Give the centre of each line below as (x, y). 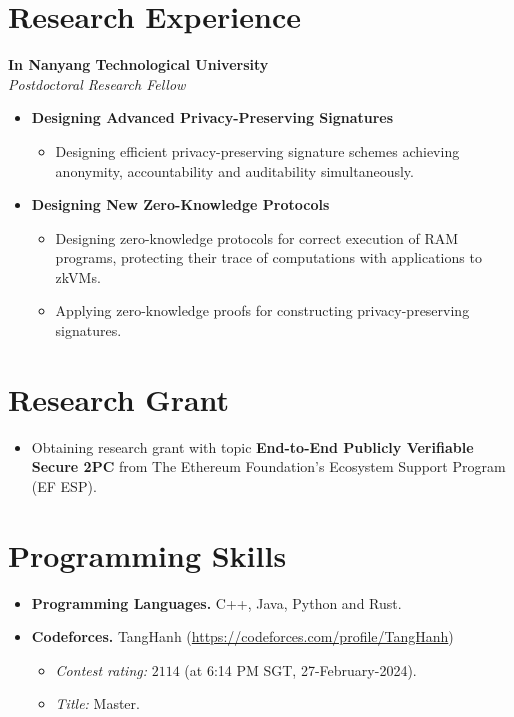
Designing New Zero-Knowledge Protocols (180, 204)
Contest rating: (101, 669)
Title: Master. (97, 703)
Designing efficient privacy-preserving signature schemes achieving (257, 150)
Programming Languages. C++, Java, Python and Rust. (216, 602)
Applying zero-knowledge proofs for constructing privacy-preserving (262, 310)
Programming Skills (147, 554)
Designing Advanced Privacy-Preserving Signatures (212, 117)
